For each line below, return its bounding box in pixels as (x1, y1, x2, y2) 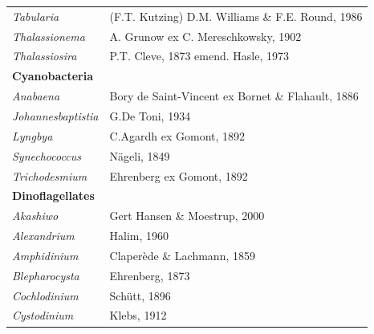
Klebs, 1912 (109, 307, 167, 324)
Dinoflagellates (12, 187, 95, 204)
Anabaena (12, 88, 60, 104)
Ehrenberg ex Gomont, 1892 (109, 167, 248, 184)
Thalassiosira (12, 47, 77, 64)
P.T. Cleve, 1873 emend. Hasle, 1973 (109, 47, 289, 64)
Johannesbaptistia (12, 107, 99, 124)
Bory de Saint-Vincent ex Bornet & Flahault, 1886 (109, 88, 359, 104)
